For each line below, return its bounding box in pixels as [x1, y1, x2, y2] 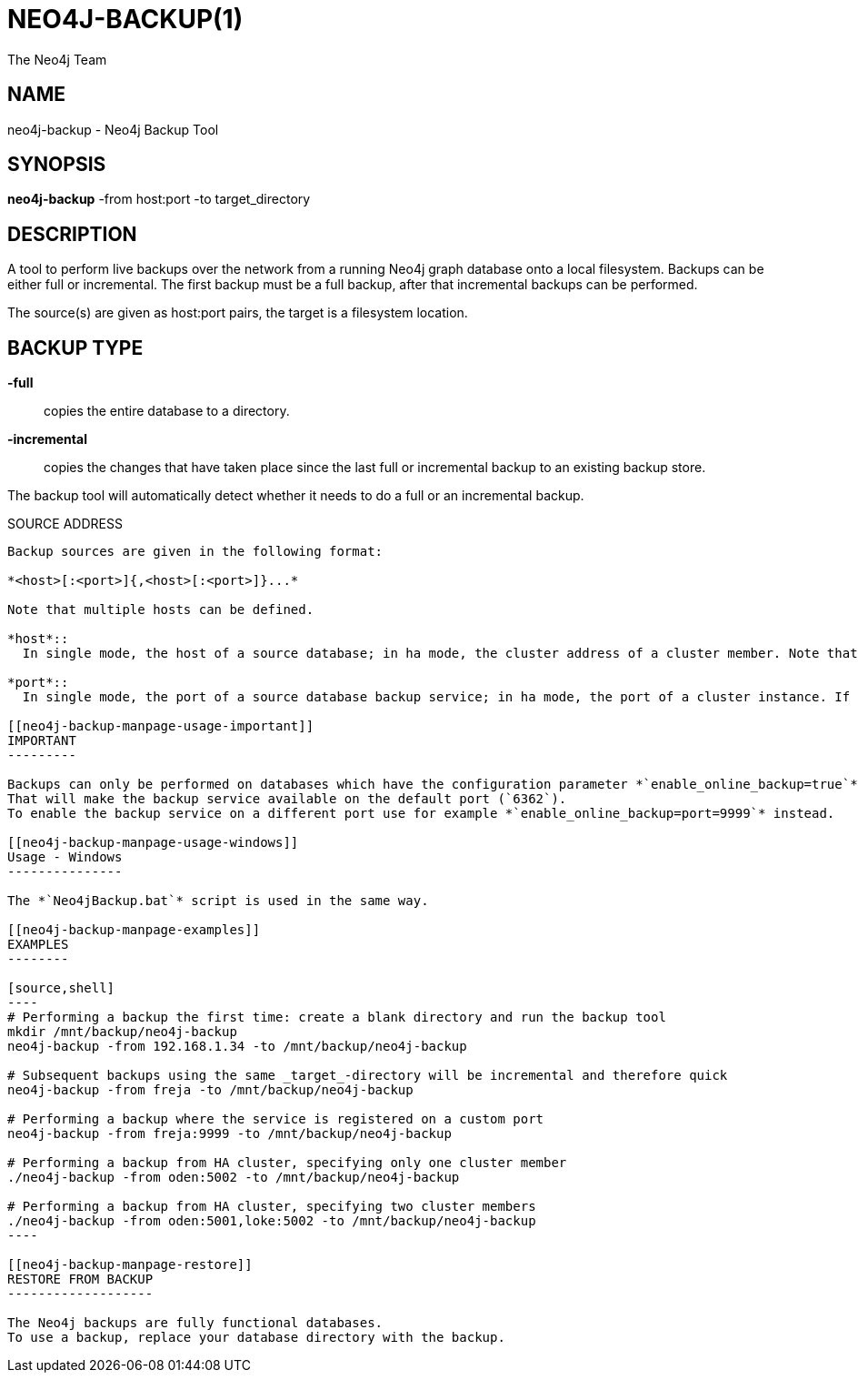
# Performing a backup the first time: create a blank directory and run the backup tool [7, 1010, 666, 1025]
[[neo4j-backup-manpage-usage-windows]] [7, 835, 299, 851]
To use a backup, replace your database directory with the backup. [7, 1330, 505, 1345]
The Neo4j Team [7, 51, 107, 67]
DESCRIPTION [7, 222, 137, 246]
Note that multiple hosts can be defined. [7, 602, 314, 618]
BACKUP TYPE [7, 336, 144, 359]
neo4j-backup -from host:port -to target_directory [7, 191, 311, 207]
